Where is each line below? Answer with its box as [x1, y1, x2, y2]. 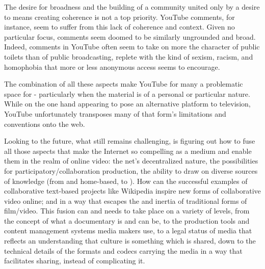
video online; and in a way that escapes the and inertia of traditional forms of [4, 195, 247, 206]
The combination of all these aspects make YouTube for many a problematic [4, 78, 243, 89]
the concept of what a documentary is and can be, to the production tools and [4, 215, 250, 226]
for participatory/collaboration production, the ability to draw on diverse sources [4, 165, 258, 176]
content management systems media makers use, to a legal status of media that [4, 225, 252, 236]
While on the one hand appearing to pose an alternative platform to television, [4, 98, 251, 109]
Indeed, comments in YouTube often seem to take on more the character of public [4, 41, 260, 52]
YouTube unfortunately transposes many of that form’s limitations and [4, 108, 226, 119]
